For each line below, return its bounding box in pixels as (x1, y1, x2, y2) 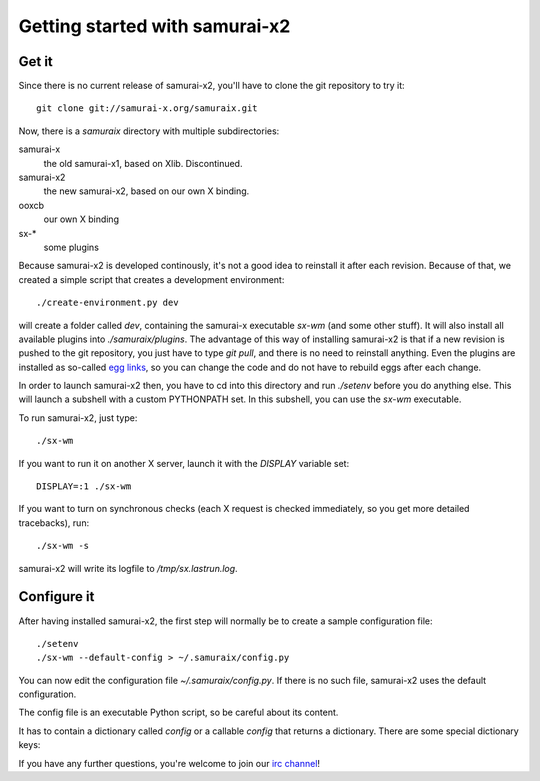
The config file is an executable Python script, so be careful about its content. (18, 706, 339, 719)
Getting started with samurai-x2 (18, 15, 291, 37)
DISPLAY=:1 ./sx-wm (36, 481, 132, 492)
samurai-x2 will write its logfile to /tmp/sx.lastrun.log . (18, 562, 239, 574)
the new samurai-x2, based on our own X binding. (43, 185, 250, 197)
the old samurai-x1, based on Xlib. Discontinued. (43, 157, 243, 169)
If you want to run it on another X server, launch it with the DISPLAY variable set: (18, 457, 350, 469)
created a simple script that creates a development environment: (18, 273, 285, 285)
